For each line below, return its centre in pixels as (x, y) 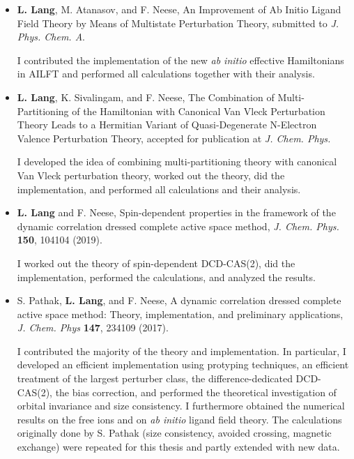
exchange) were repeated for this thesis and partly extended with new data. (178, 447)
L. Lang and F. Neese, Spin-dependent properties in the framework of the (176, 212)
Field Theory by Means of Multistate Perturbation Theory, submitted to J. (178, 23)
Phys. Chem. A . (51, 37)
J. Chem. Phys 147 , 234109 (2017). (93, 328)
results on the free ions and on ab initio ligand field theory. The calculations (179, 419)
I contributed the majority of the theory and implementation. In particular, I (182, 351)
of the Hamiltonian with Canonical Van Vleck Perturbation (199, 111)
